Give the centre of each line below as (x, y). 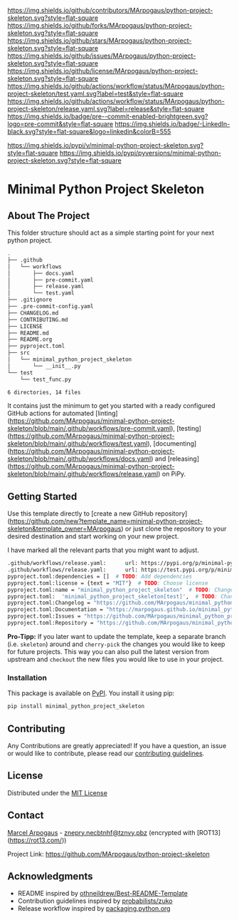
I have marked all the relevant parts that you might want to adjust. (103, 550)
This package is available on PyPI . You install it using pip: (91, 693)
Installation (27, 678)
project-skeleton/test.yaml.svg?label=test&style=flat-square (95, 93)
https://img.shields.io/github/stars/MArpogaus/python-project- (100, 41)
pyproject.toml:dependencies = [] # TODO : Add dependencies (100, 576)
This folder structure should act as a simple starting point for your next (111, 232)
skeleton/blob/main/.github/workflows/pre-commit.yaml (89, 429)
